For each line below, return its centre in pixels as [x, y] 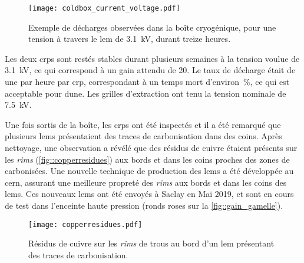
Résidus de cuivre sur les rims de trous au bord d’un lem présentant [151, 243]
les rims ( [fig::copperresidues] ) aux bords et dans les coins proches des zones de [147, 159]
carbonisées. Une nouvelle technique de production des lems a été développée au [149, 171]
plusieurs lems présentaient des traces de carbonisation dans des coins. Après [143, 136]
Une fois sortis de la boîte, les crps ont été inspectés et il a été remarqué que [143, 124]
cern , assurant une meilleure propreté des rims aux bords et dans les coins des [146, 182]
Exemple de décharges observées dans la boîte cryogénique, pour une [152, 27]
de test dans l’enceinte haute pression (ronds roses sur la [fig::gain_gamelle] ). [144, 205]
